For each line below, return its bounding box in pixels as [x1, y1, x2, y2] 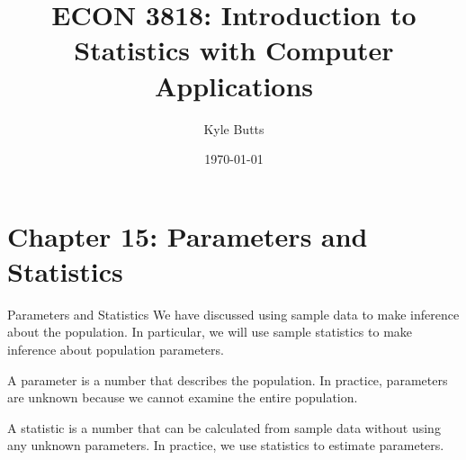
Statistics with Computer [74, 32, 394, 68]
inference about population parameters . [7, 340, 224, 358]
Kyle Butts [203, 119, 264, 138]
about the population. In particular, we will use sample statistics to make [7, 322, 413, 341]
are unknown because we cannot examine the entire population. [7, 388, 358, 407]
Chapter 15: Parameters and [7, 217, 368, 254]
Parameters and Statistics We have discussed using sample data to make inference [7, 304, 460, 323]
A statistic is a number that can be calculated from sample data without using [7, 418, 441, 437]
